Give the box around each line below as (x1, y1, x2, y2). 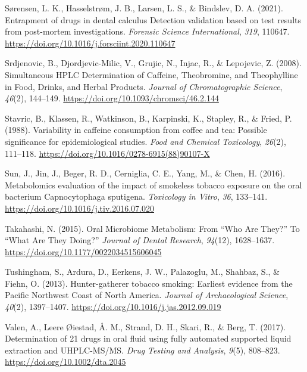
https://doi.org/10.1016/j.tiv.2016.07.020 (5, 201, 155, 214)
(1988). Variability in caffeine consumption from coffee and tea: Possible (5, 123, 267, 136)
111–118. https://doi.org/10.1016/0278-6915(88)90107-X (5, 147, 210, 159)
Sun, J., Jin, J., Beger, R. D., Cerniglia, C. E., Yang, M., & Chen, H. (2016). (5, 167, 286, 179)
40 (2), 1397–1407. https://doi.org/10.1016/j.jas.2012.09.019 (5, 300, 221, 313)
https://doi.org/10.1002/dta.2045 (5, 355, 126, 368)
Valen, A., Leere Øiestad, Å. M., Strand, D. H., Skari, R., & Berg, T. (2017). (5, 320, 286, 333)
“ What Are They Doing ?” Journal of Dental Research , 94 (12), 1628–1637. (5, 234, 275, 246)
